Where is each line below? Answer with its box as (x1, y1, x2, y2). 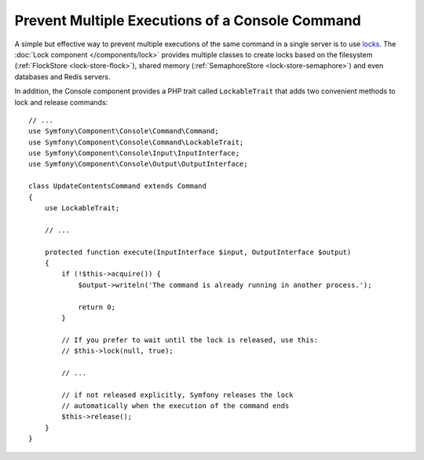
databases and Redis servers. (14, 71, 111, 82)
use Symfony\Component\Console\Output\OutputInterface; (28, 159, 248, 169)
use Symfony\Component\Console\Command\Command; (28, 126, 219, 136)
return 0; (78, 302, 116, 312)
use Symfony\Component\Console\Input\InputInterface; (28, 149, 239, 158)
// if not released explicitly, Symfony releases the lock (61, 390, 294, 400)
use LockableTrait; (44, 204, 120, 213)
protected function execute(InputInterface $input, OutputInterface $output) (44, 247, 352, 257)
